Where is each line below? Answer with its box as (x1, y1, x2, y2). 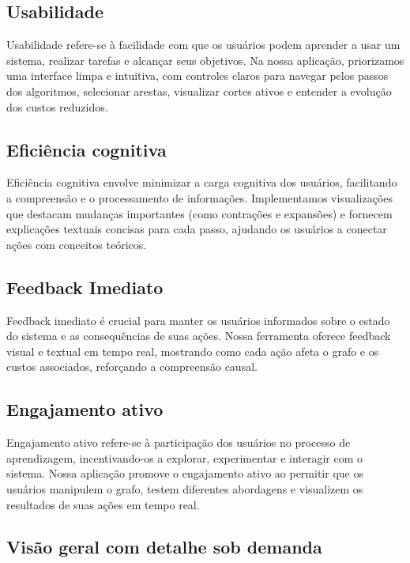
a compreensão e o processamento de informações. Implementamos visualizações (6, 189, 393, 206)
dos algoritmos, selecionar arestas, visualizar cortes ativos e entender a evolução (6, 82, 392, 99)
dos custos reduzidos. (6, 98, 108, 115)
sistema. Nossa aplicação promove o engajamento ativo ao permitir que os (6, 465, 363, 482)
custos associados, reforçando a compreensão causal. (6, 358, 258, 375)
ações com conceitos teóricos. (6, 236, 147, 252)
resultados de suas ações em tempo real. (6, 496, 200, 512)
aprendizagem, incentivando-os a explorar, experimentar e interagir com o (6, 449, 363, 466)
